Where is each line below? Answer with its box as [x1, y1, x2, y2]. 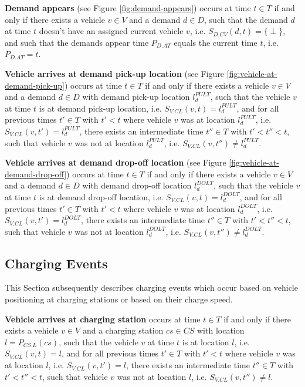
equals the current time [174, 36, 257, 48]
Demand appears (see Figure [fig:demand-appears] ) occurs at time [5, 2, 251, 14]
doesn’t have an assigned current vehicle [39, 25, 184, 37]
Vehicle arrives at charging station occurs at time [5, 312, 201, 325]
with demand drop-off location [82, 179, 192, 191]
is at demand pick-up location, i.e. [39, 102, 162, 114]
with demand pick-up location [82, 90, 190, 103]
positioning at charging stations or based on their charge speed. [5, 293, 233, 305]
